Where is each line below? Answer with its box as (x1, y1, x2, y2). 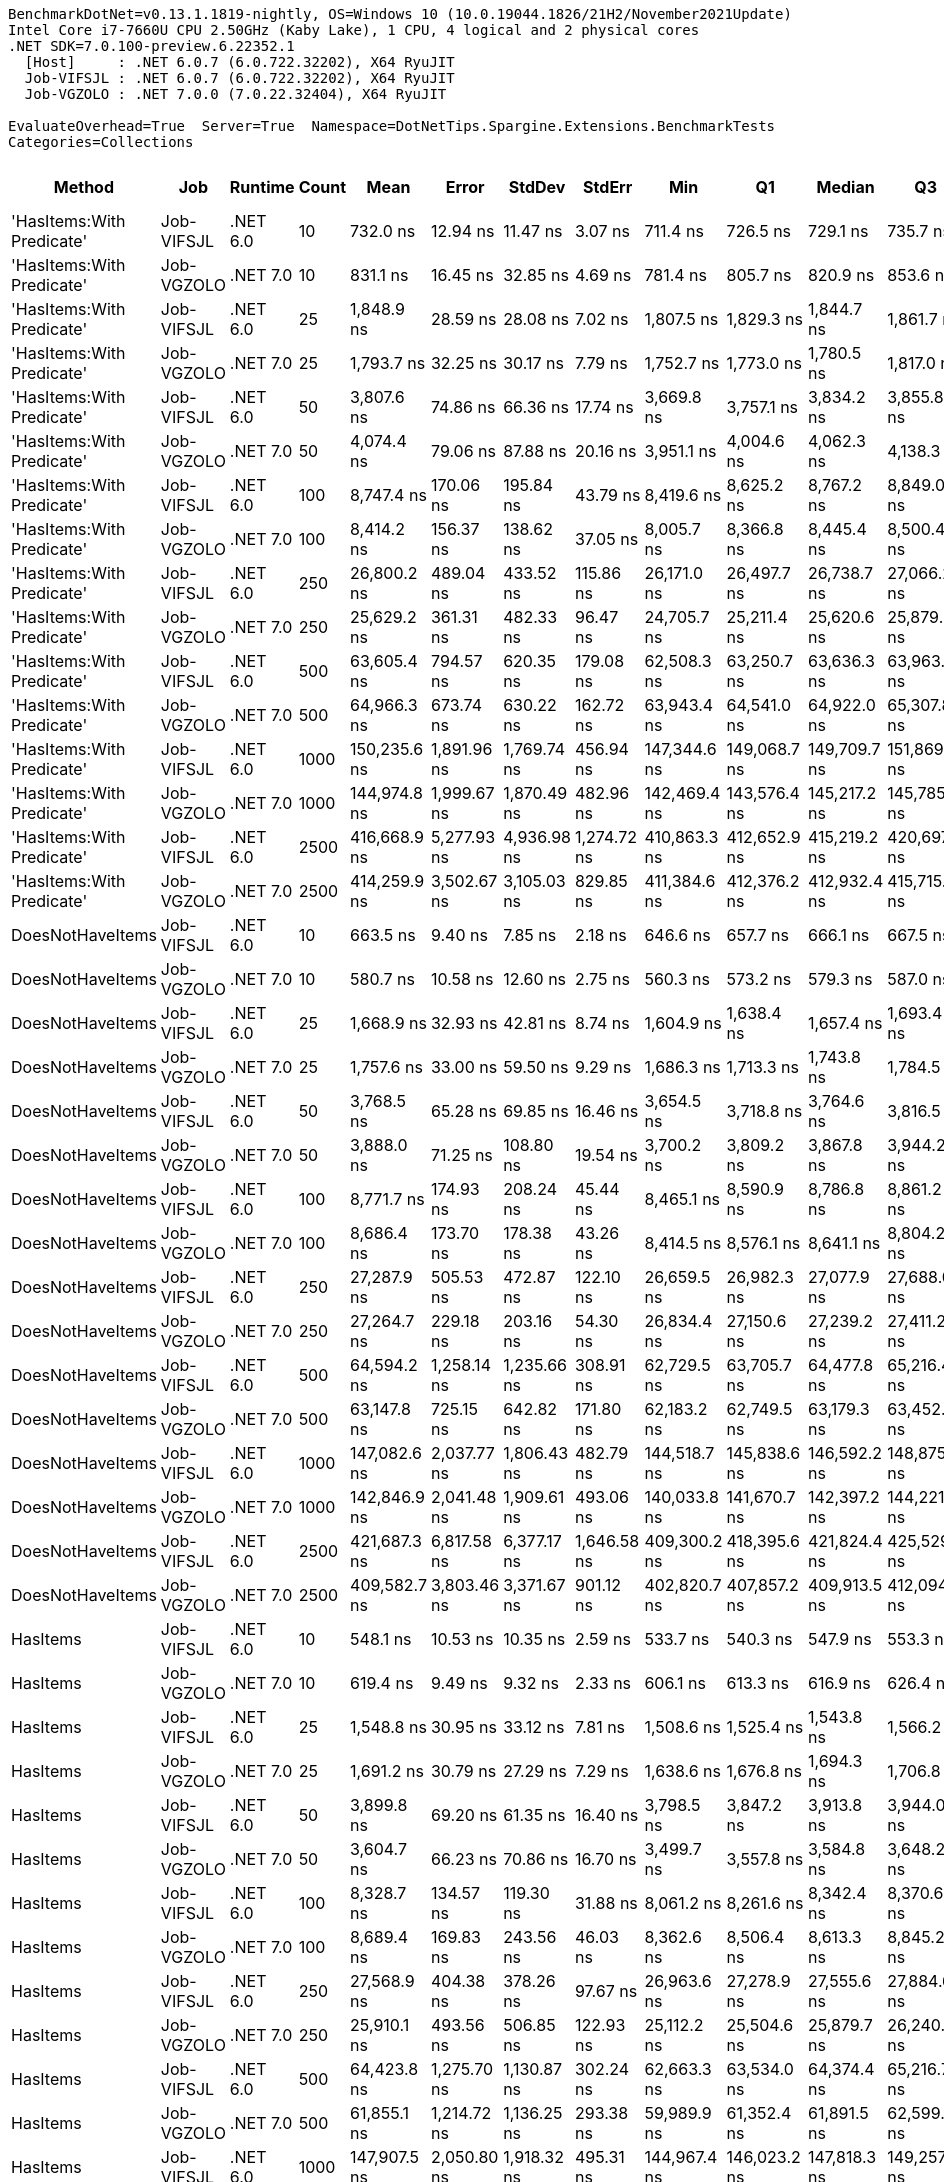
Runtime (229, 177, 295, 197)
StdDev (508, 177, 566, 197)
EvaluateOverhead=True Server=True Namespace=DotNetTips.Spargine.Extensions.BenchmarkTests (8, 118, 776, 134)
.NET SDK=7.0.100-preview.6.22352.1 (8, 38, 295, 54)
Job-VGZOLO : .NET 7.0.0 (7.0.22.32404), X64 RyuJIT (24, 86, 447, 102)
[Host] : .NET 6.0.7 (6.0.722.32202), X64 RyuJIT (24, 54, 455, 70)
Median (816, 177, 875, 197)
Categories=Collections (8, 134, 194, 150)
